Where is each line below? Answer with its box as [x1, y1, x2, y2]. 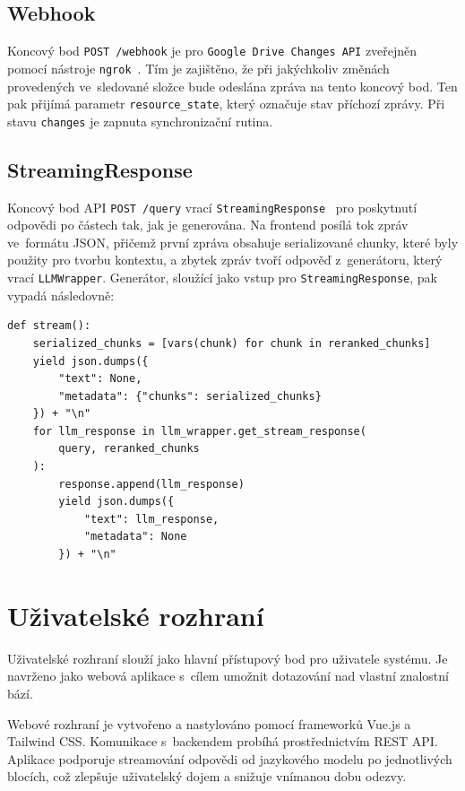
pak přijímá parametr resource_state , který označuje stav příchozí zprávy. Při [7, 94, 445, 113]
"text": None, [58, 372, 142, 386]
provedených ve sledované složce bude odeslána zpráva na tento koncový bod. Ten [7, 76, 458, 95]
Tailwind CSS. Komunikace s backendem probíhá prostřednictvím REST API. [7, 732, 438, 751]
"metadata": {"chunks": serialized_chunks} [58, 389, 322, 403]
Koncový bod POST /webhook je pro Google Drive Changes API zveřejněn [7, 41, 418, 60]
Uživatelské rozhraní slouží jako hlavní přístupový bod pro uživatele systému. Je [7, 648, 448, 667]
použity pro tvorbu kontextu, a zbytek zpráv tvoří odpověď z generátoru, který [7, 250, 443, 269]
